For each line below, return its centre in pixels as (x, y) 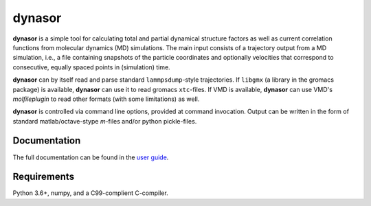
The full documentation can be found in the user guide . (91, 157)
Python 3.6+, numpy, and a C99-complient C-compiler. (90, 193)
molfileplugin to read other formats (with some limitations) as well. (106, 99)
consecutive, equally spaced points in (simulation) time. (92, 67)
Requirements (44, 177)
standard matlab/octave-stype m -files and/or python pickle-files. (105, 121)
